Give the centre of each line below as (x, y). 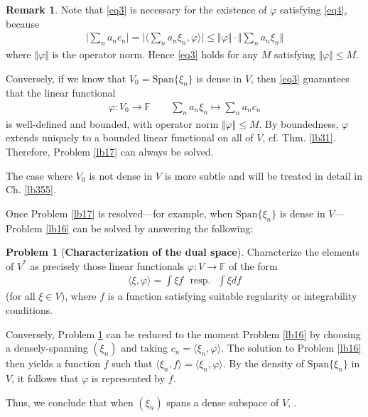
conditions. (29, 310)
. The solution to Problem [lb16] (291, 348)
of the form (253, 265)
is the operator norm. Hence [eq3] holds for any (155, 54)
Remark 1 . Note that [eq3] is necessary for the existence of (136, 9)
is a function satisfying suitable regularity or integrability (232, 296)
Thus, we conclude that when (70, 402)
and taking (145, 348)
